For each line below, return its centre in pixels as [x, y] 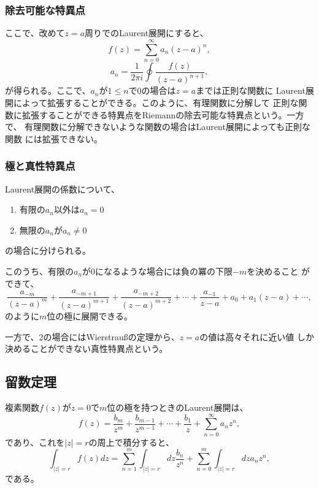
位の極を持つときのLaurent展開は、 [178, 407]
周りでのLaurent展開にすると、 [147, 33]
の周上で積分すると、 [132, 442]
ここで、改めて [35, 33]
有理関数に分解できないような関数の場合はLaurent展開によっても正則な [168, 127]
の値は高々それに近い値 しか [257, 336]
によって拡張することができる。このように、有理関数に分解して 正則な [156, 102]
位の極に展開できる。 [90, 315]
